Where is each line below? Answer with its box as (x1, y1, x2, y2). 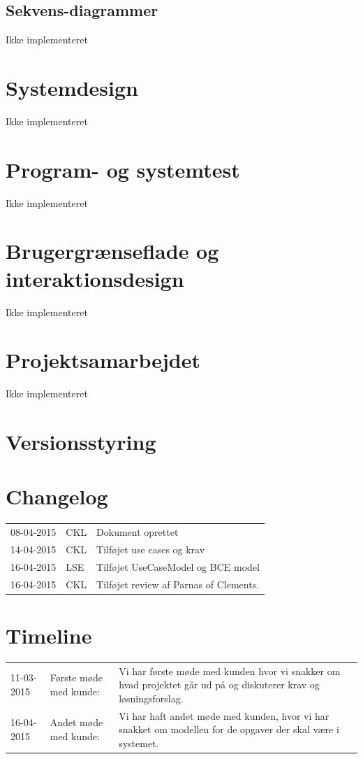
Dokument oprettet (96, 525, 179, 539)
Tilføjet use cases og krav (96, 541, 205, 556)
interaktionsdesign (6, 264, 184, 292)
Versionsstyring (6, 427, 156, 456)
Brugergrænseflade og (6, 236, 219, 265)
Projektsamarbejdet (6, 346, 201, 374)
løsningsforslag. (119, 690, 184, 705)
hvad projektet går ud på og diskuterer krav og (119, 677, 320, 692)
